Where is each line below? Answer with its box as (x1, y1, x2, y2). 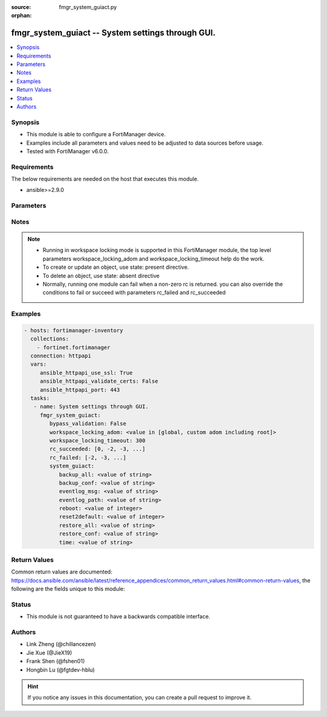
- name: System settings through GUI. (33, 403, 149, 410)
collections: (30, 335, 69, 342)
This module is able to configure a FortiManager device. (26, 131, 166, 138)
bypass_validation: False (49, 420, 127, 427)
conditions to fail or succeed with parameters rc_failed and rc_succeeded (42, 289, 226, 296)
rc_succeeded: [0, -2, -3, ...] (49, 446, 145, 452)
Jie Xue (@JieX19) (26, 649, 73, 656)
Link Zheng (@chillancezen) (26, 641, 96, 648)
